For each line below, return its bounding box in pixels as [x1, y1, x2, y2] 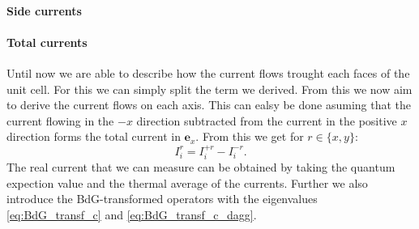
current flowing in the [6, 112, 114, 129]
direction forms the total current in [6, 128, 181, 145]
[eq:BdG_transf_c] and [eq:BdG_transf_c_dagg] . [6, 206, 257, 223]
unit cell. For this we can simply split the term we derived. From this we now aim [6, 80, 413, 97]
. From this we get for [195, 128, 304, 145]
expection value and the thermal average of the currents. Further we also [6, 174, 368, 191]
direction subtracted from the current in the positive [136, 112, 397, 129]
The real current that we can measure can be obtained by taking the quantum [6, 159, 395, 176]
